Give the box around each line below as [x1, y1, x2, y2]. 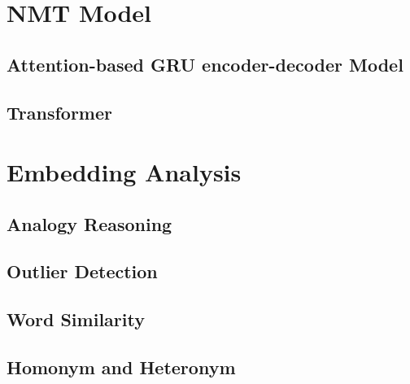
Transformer [7, 99, 112, 124]
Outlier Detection [7, 259, 158, 284]
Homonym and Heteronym [7, 355, 236, 380]
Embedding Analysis [7, 155, 242, 189]
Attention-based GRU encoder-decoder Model [7, 51, 403, 76]
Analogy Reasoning [7, 211, 172, 236]
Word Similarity [7, 307, 145, 332]
